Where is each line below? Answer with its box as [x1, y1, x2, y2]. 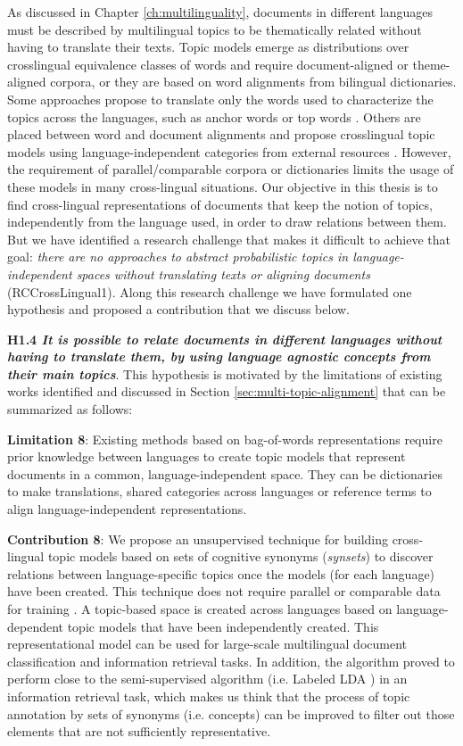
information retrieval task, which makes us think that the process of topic [7, 686, 410, 705]
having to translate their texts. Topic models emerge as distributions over [7, 37, 409, 56]
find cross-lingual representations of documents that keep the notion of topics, [7, 195, 433, 213]
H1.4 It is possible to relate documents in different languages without [7, 329, 442, 348]
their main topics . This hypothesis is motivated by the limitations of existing [7, 364, 442, 383]
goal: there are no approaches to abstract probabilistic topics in [7, 247, 349, 266]
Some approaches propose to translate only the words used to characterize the [7, 89, 434, 108]
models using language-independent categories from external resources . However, [7, 142, 451, 161]
